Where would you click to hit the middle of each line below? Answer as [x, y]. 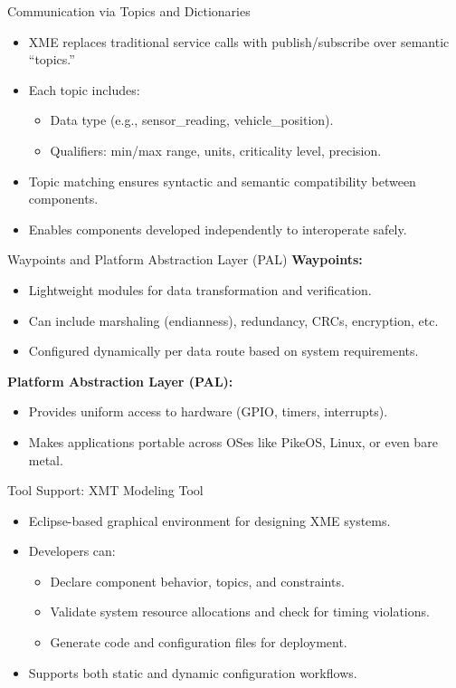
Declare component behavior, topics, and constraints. [197, 581]
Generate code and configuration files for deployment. [199, 642]
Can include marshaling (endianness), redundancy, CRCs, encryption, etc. [233, 320]
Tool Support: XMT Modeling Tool [105, 490]
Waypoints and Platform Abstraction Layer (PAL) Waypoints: [185, 259]
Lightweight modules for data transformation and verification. [200, 289]
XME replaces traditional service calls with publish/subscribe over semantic [239, 41]
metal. [46, 459]
